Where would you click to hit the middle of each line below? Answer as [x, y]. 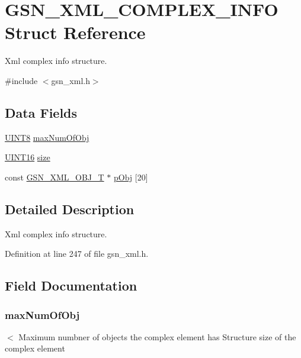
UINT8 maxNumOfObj [47, 137]
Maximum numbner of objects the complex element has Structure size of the [157, 336]
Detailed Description [70, 209]
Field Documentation [71, 286]
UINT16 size [28, 157]
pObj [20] [131, 177]
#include [21, 80]
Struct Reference [75, 32]
